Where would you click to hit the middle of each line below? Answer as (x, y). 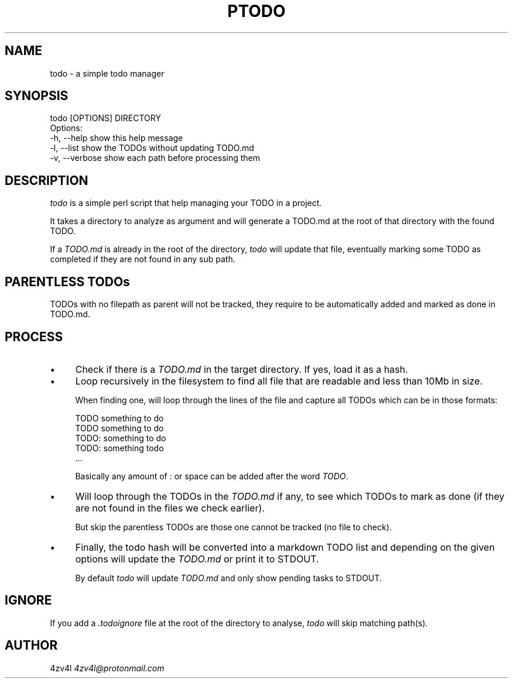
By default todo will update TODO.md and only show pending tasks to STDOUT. (228, 578)
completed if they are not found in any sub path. (143, 259)
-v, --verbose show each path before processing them (155, 158)
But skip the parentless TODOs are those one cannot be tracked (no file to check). (233, 527)
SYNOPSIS (37, 96)
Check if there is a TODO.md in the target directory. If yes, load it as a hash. (242, 369)
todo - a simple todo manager (107, 73)
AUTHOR (31, 646)
